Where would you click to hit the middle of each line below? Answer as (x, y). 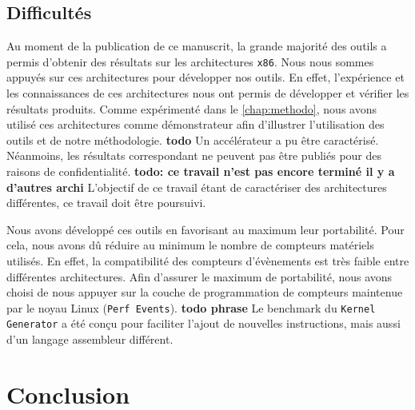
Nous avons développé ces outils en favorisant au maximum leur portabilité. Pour (206, 229)
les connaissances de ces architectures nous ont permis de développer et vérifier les (208, 93)
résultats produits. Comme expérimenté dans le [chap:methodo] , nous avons (192, 108)
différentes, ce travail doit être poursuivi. (106, 203)
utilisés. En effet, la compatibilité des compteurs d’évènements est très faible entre (208, 260)
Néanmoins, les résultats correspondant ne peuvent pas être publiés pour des (194, 155)
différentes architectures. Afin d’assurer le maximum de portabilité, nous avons (200, 276)
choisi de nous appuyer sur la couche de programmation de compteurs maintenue (205, 292)
